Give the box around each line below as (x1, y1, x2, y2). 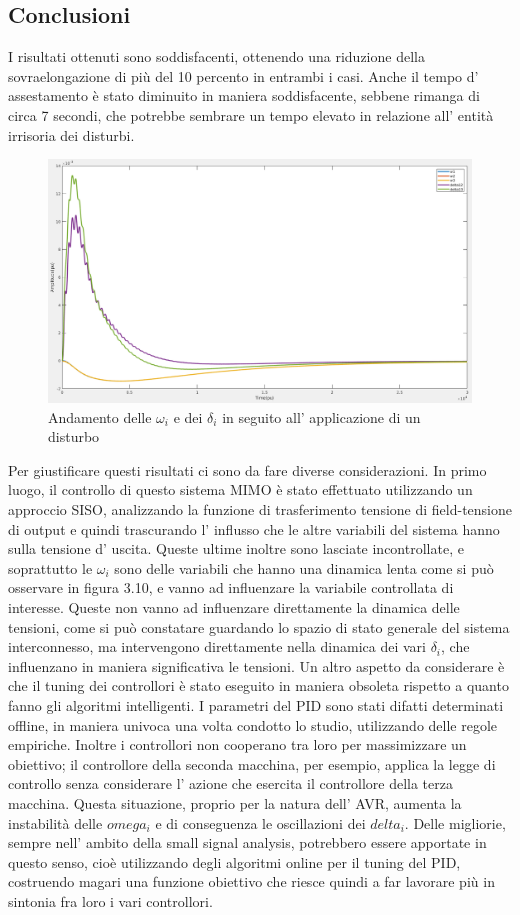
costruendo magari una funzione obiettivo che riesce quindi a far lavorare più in (8, 871, 495, 892)
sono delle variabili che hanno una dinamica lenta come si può (114, 557, 494, 578)
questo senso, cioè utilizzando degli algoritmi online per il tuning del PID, (8, 851, 461, 872)
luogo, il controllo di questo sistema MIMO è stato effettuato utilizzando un (8, 479, 473, 500)
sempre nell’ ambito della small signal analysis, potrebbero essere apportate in (8, 832, 487, 853)
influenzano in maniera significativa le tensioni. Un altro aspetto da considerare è (8, 655, 505, 676)
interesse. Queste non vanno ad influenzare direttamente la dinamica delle (8, 596, 460, 617)
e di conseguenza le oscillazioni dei (155, 812, 366, 833)
